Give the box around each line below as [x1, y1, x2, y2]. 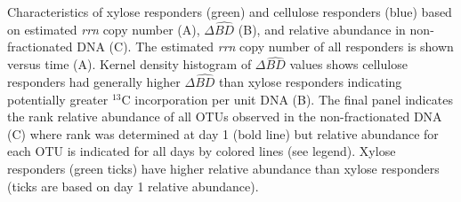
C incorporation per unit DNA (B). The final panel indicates [121, 89, 453, 108]
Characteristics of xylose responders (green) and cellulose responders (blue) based [7, 3, 452, 20]
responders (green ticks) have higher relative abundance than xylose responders [7, 159, 440, 177]
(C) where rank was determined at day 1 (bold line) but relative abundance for [7, 124, 439, 143]
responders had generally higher [7, 73, 181, 91]
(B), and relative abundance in [238, 19, 406, 38]
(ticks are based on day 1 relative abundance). [7, 176, 259, 195]
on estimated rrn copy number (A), [7, 19, 200, 38]
